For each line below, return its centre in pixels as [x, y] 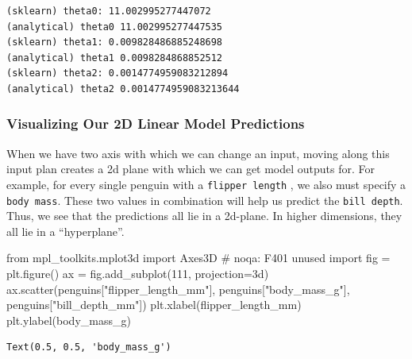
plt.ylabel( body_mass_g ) [69, 320]
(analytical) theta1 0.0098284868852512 [115, 58]
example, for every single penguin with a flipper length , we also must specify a [206, 184]
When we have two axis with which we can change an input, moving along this [198, 153]
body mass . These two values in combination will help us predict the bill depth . [205, 200]
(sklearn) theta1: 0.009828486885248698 [115, 42]
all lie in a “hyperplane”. [65, 231]
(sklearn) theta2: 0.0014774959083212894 [117, 73]
